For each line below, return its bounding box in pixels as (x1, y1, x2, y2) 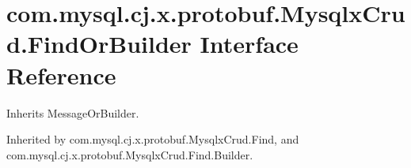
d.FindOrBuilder (6, 28, 192, 60)
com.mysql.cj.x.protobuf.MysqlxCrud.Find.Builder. (6, 146, 253, 162)
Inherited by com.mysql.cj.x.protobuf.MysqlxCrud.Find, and (6, 131, 299, 147)
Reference (6, 58, 116, 91)
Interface (200, 28, 299, 60)
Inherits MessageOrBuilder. (6, 104, 139, 121)
